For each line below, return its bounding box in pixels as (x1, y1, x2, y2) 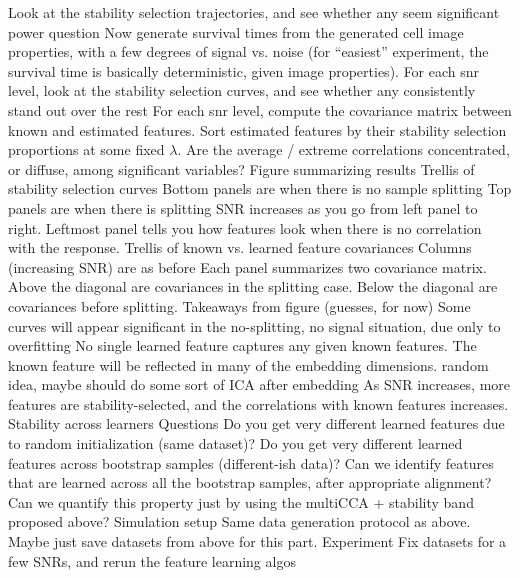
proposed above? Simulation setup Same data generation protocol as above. (8, 511, 471, 532)
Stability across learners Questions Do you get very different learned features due (8, 413, 505, 434)
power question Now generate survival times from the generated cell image (8, 21, 464, 42)
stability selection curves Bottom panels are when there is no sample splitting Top (8, 178, 512, 199)
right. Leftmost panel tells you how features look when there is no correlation (8, 217, 482, 238)
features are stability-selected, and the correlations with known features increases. (8, 393, 509, 414)
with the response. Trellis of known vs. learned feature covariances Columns (8, 237, 472, 258)
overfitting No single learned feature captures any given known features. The (8, 335, 477, 356)
